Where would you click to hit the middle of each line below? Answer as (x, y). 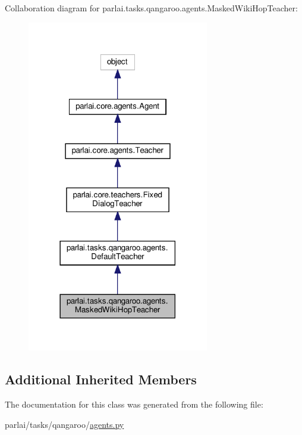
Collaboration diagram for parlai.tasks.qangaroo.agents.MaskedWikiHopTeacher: (151, 8)
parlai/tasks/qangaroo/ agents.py (65, 424)
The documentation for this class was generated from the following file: (134, 404)
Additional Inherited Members (101, 379)
